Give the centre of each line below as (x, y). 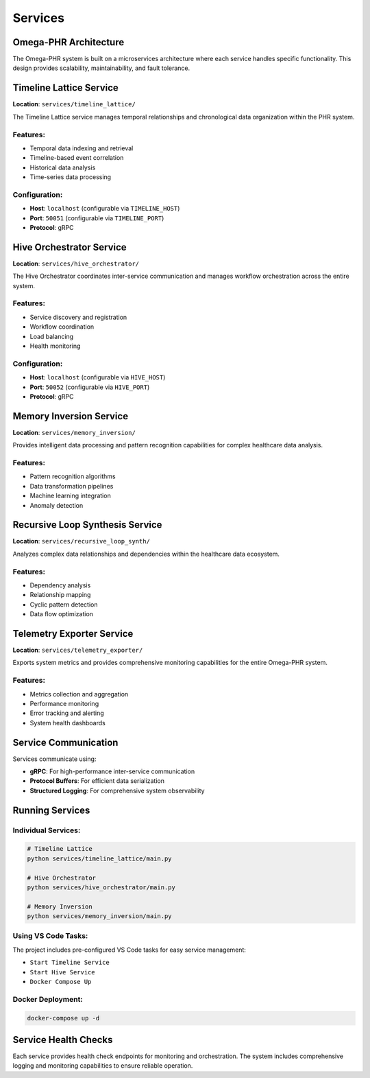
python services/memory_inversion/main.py (99, 916)
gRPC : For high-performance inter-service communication (112, 771)
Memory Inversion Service (71, 416)
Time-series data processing (71, 177)
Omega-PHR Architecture (69, 42)
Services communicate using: (54, 759)
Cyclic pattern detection (64, 605)
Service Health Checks (63, 1040)
